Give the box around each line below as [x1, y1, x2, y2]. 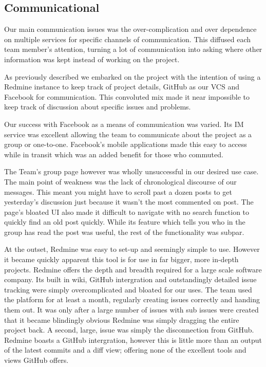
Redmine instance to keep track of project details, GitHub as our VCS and [4, 81, 239, 92]
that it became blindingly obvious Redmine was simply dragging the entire [4, 314, 239, 325]
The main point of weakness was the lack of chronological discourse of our [4, 176, 237, 187]
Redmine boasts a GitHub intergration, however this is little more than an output [4, 334, 262, 345]
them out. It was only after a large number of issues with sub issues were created [4, 304, 259, 315]
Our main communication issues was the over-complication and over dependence [4, 24, 257, 34]
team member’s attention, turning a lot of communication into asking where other [4, 44, 262, 54]
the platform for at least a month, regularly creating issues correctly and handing [4, 294, 260, 305]
